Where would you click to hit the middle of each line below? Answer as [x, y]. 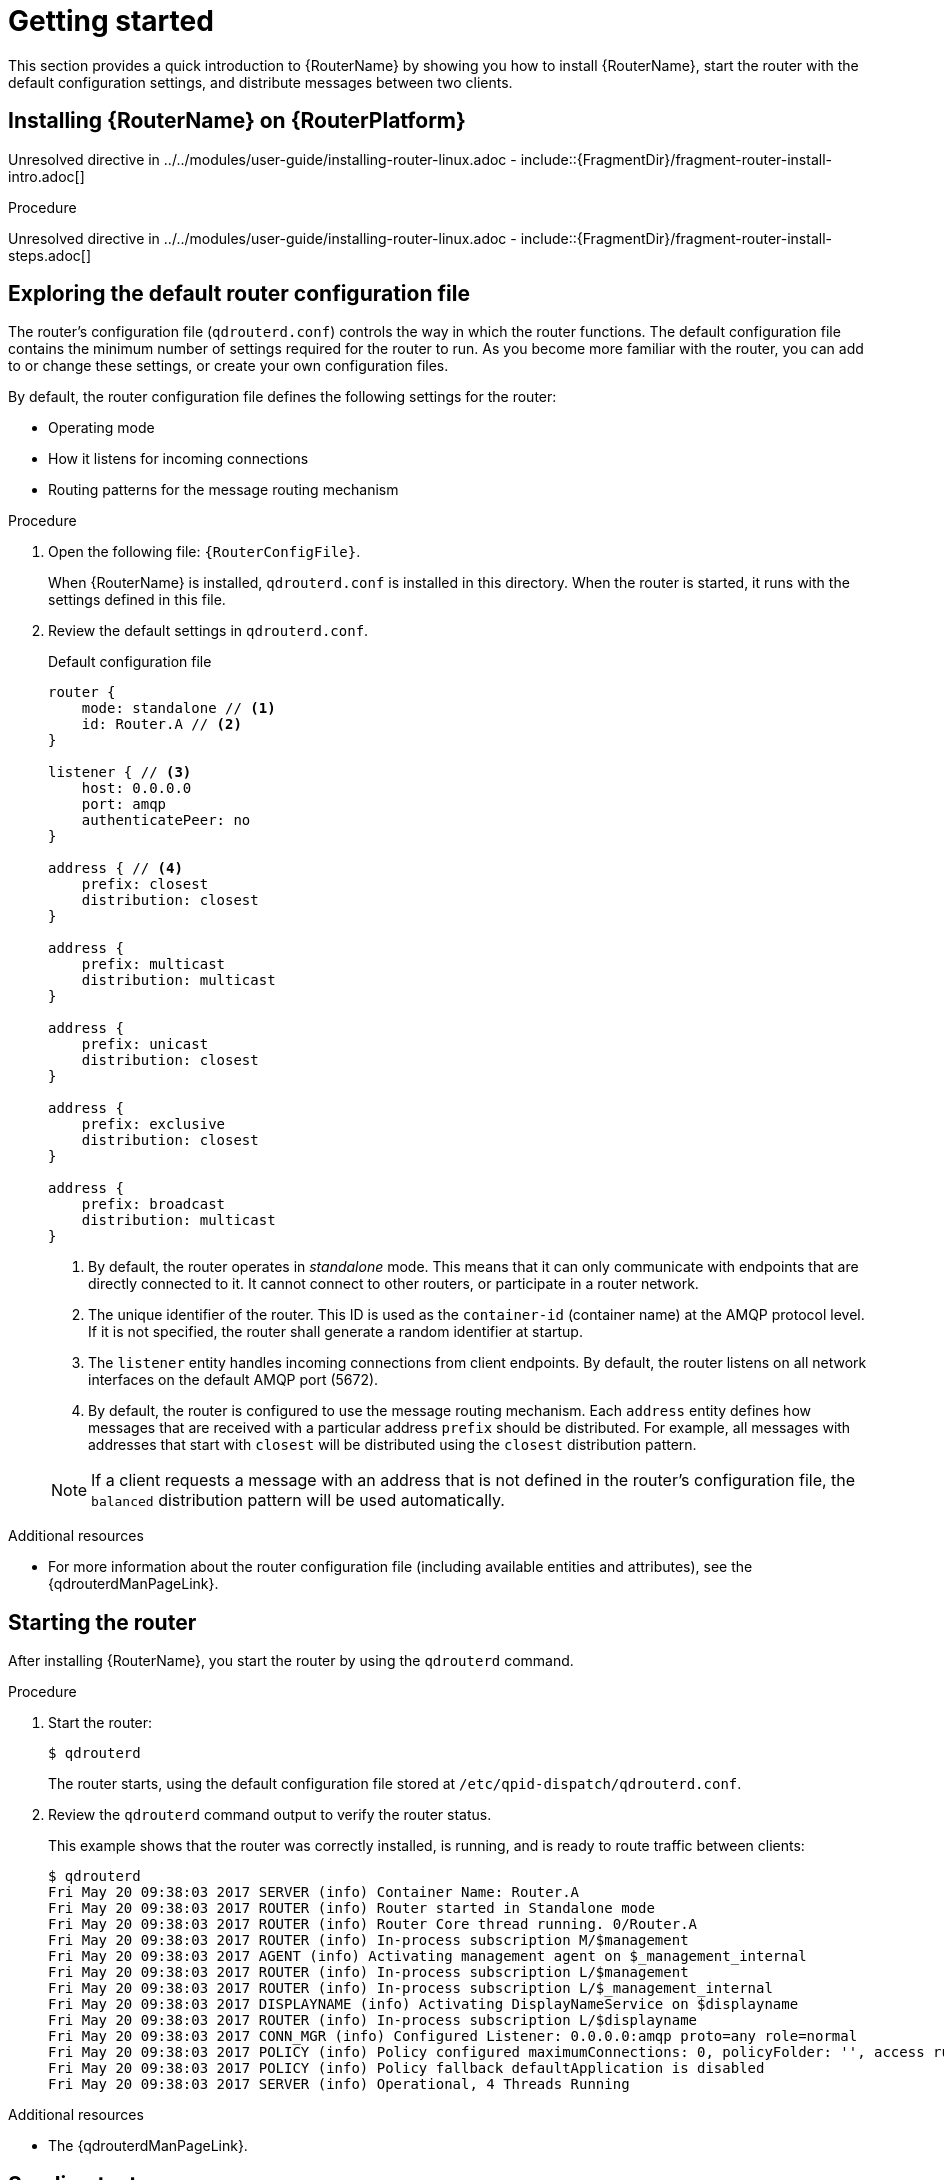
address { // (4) [115, 868]
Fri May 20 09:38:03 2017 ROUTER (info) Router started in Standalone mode [351, 1908]
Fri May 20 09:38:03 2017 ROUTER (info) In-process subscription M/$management [368, 1940]
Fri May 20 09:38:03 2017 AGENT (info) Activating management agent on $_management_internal [427, 1956]
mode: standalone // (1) [178, 708]
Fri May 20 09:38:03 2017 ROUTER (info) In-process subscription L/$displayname [373, 2020]
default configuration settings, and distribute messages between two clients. [260, 82]
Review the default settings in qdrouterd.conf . [208, 631]
